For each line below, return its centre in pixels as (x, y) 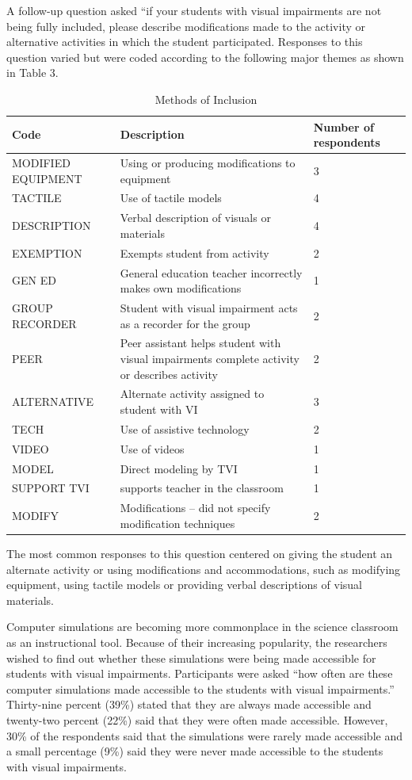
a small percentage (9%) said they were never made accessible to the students (195, 751)
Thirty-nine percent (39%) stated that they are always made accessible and (189, 704)
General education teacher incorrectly (211, 272)
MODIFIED (41, 162)
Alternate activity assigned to (192, 394)
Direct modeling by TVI (179, 468)
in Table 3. (32, 73)
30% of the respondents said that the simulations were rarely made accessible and (204, 735)
